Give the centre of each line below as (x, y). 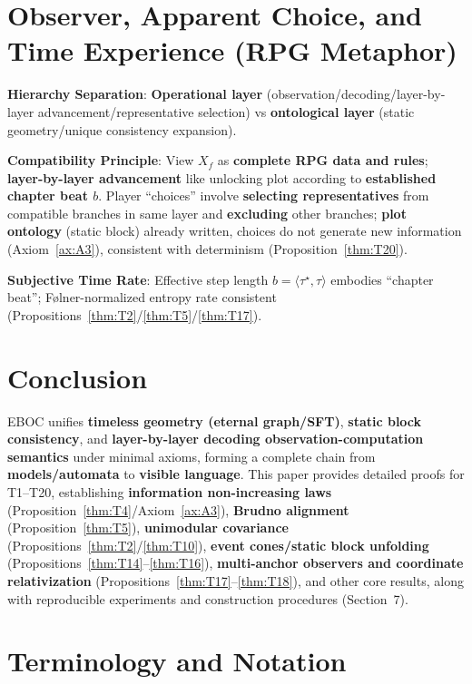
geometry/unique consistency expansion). (122, 129)
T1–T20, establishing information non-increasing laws (170, 491)
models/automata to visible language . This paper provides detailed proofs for (236, 474)
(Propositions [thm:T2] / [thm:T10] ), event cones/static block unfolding (218, 545)
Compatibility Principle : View (101, 160)
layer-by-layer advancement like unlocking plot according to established (222, 177)
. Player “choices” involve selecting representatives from (264, 195)
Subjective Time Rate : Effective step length (138, 279)
